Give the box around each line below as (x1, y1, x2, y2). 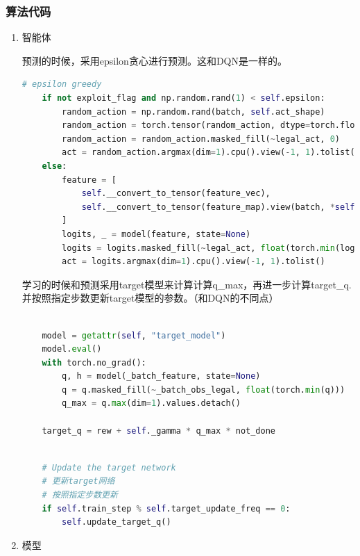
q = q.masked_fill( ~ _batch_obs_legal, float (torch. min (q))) (62, 384, 345, 395)
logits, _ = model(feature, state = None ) (62, 229, 251, 239)
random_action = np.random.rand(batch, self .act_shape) (62, 106, 325, 117)
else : (42, 161, 67, 171)
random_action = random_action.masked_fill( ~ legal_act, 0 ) (62, 133, 341, 144)
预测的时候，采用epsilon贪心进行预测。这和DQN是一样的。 (22, 53, 287, 67)
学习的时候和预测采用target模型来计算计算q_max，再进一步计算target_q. (22, 277, 352, 291)
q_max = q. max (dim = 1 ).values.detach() (62, 398, 241, 409)
